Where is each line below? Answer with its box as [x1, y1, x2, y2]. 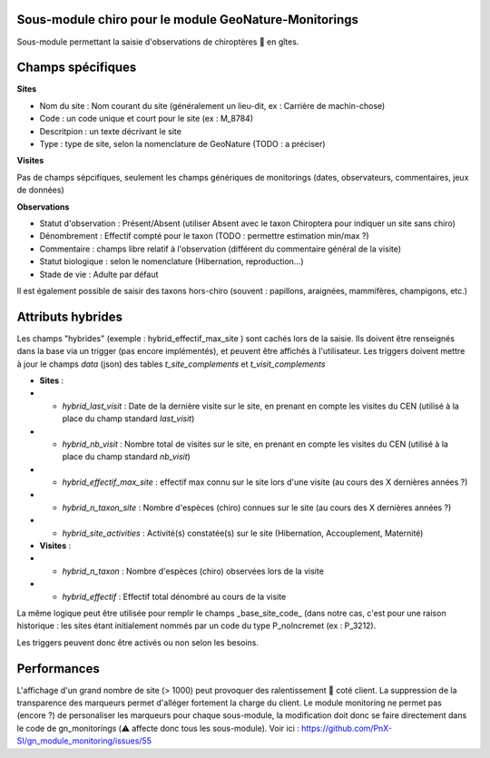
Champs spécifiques [16, 60, 137, 75]
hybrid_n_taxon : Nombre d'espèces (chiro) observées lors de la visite [62, 566, 324, 576]
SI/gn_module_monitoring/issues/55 [16, 735, 152, 746]
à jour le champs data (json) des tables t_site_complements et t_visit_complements [16, 359, 326, 369]
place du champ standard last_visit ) [62, 413, 195, 424]
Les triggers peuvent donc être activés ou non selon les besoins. [16, 636, 259, 648]
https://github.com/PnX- [300, 723, 393, 733]
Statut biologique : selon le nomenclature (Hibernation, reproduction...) [39, 256, 304, 267]
